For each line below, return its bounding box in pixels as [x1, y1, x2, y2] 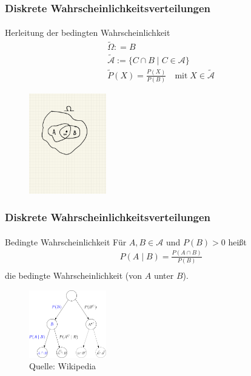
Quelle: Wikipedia [29, 360, 96, 372]
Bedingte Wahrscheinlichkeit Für [5, 235, 127, 248]
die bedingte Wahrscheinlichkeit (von [5, 269, 142, 282]
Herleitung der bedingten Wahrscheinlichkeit [5, 26, 170, 39]
